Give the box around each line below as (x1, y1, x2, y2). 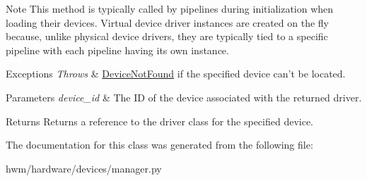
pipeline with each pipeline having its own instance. (6, 42, 229, 57)
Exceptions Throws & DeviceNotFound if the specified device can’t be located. (6, 66, 346, 81)
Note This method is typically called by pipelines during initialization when (6, 1, 334, 15)
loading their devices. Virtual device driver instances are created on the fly (6, 15, 330, 30)
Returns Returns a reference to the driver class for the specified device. (6, 113, 314, 128)
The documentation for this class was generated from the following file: (6, 137, 313, 152)
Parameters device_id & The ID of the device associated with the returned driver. (6, 89, 362, 104)
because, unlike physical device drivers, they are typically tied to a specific (6, 29, 328, 44)
